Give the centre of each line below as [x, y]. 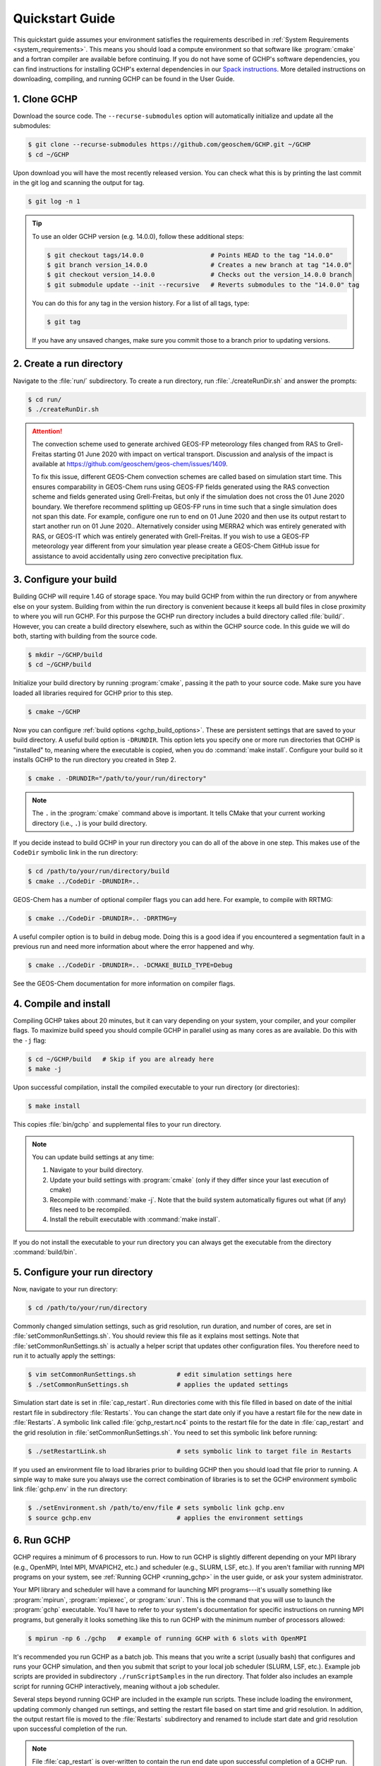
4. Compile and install [62, 1003]
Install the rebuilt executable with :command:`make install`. [135, 1219]
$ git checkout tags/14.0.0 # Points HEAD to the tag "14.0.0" [190, 255]
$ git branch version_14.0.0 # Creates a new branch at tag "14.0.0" [199, 265]
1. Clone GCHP [45, 99]
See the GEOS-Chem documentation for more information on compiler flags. [124, 984]
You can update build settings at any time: [93, 1157]
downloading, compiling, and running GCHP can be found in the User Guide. [124, 79]
